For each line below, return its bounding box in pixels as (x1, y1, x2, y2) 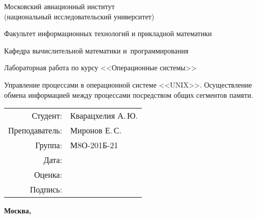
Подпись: (30, 183, 62, 196)
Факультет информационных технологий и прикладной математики (4, 28, 212, 39)
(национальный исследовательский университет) (4, 11, 155, 21)
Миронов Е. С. (70, 124, 122, 136)
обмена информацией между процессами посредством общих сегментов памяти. (4, 89, 253, 100)
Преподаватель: (8, 124, 62, 136)
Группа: (35, 139, 62, 151)
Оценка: (34, 169, 62, 181)
